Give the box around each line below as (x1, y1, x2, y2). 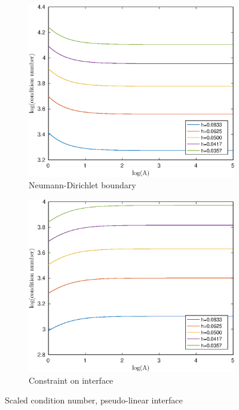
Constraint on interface (29, 374, 114, 386)
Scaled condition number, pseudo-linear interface (5, 394, 183, 406)
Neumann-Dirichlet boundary (29, 179, 136, 191)
